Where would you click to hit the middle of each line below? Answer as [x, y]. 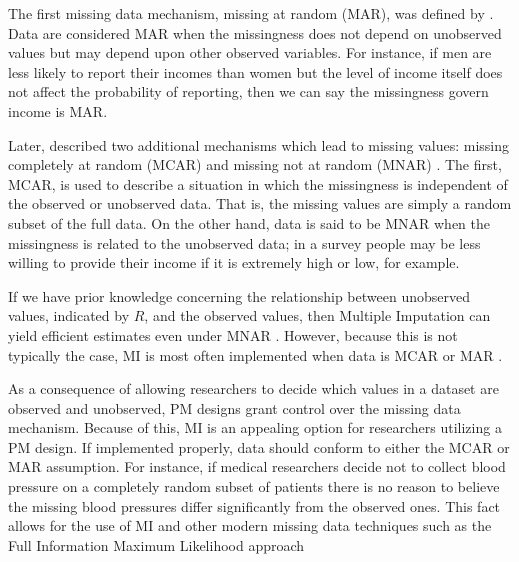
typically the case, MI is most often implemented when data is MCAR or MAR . [255, 354]
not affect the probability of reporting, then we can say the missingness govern [248, 91]
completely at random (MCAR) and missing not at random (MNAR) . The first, [255, 164]
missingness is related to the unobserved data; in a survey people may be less [244, 242]
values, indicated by [69, 315]
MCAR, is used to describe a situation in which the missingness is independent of [258, 183]
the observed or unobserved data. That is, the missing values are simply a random [260, 203]
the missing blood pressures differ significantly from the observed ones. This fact [254, 505]
